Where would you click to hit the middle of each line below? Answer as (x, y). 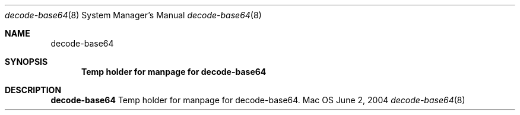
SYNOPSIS (26, 62)
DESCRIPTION (33, 90)
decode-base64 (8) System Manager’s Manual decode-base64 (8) (133, 15)
